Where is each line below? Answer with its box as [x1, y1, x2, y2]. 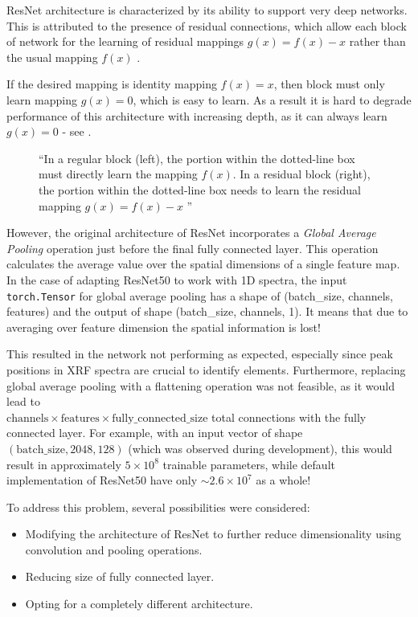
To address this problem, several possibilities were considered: [6, 498, 310, 515]
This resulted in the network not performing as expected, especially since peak [6, 345, 393, 362]
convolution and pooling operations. [25, 541, 203, 558]
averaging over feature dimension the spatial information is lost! [6, 318, 321, 335]
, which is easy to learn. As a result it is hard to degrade [133, 91, 412, 108]
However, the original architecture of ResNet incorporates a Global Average [6, 224, 376, 241]
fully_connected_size [112, 412, 208, 424]
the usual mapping [6, 48, 98, 65]
